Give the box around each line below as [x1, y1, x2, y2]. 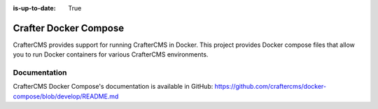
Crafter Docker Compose [13, 22, 125, 34]
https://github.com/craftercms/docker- [214, 82, 327, 91]
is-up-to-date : [13, 4, 56, 12]
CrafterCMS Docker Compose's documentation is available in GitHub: [13, 82, 213, 91]
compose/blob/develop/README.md [13, 92, 119, 101]
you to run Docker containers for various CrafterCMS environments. [13, 50, 209, 59]
